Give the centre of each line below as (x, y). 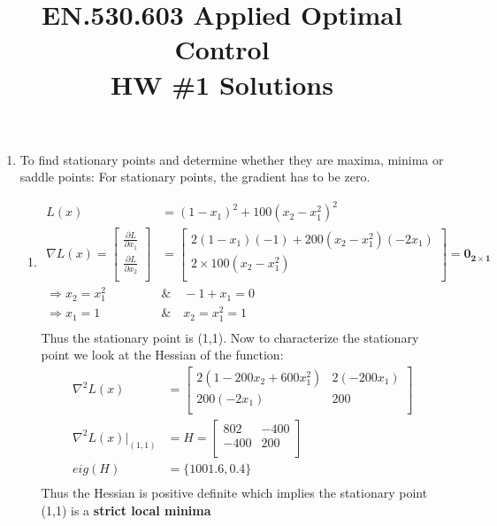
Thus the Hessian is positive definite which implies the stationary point (234, 493)
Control (222, 49)
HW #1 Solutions (222, 84)
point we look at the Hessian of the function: (162, 355)
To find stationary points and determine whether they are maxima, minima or (232, 159)
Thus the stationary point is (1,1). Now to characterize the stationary (230, 337)
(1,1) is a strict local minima (126, 510)
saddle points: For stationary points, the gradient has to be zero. (195, 177)
